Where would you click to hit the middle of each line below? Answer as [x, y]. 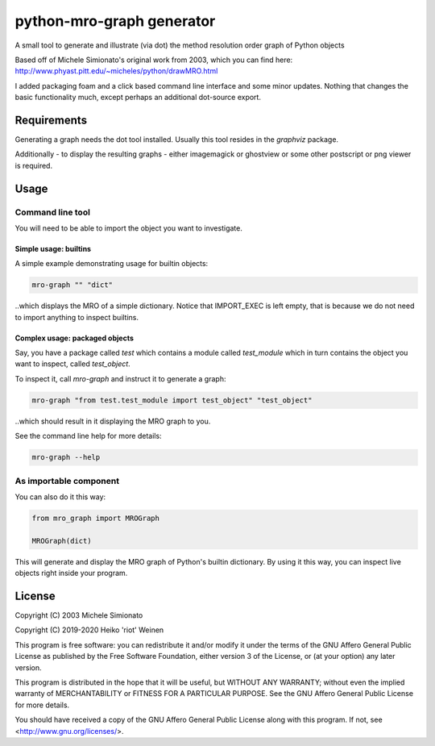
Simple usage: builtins [53, 248]
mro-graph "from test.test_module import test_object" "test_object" [172, 400]
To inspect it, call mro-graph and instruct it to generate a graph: [120, 378]
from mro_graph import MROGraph [96, 518]
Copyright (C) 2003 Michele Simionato [79, 615]
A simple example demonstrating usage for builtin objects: [112, 264]
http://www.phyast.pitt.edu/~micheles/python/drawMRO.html [116, 71]
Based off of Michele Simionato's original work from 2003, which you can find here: [154, 60]
